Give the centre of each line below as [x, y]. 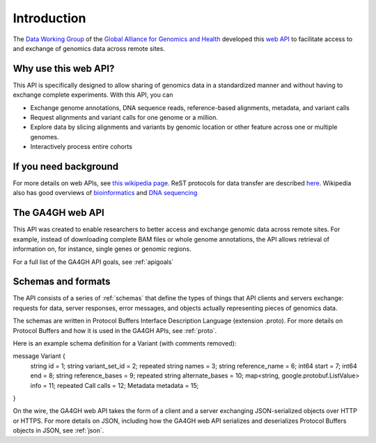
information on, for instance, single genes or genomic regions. [102, 249]
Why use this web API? [64, 69]
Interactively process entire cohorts [81, 147]
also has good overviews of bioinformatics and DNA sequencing [105, 193]
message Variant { [39, 356]
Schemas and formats [62, 282]
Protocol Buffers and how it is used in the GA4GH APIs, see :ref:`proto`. [115, 330]
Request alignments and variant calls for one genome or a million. [124, 118]
